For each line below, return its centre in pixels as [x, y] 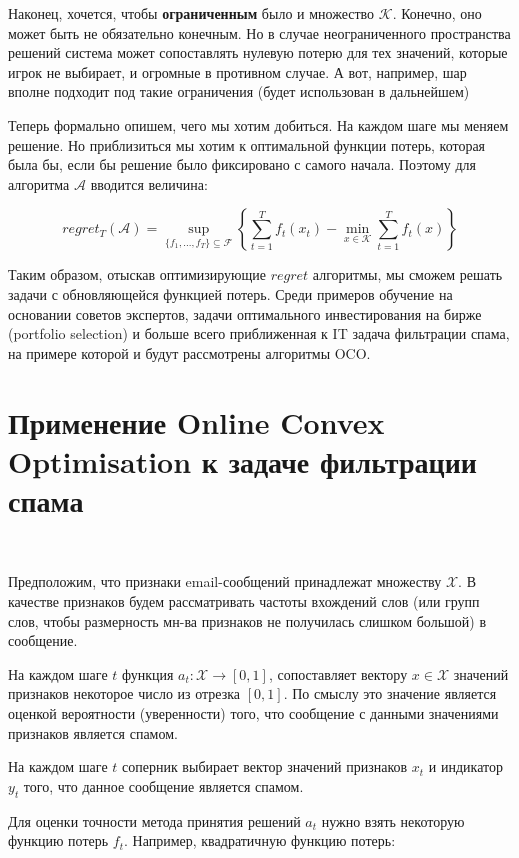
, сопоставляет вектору [338, 673]
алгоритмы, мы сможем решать [407, 274]
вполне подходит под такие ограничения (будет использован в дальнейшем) [239, 91]
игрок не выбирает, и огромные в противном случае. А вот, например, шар [237, 71]
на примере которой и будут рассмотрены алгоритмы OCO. [189, 352]
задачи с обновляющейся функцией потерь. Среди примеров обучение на [230, 293]
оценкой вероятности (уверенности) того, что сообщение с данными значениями [253, 712]
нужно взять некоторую [393, 820]
